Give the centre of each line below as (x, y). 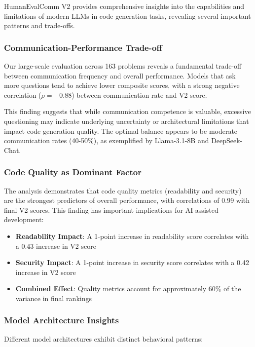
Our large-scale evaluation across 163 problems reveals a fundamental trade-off (123, 66)
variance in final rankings (54, 298)
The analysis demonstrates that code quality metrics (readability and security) (123, 190)
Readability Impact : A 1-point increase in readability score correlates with (132, 236)
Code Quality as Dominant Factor (73, 172)
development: (24, 219)
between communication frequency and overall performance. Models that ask (120, 75)
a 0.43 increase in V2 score (56, 246)
